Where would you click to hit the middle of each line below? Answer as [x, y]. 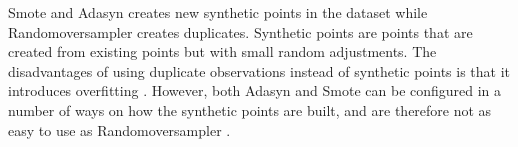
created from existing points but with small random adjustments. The [222, 51]
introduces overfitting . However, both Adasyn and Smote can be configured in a [255, 90]
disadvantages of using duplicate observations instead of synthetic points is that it [259, 70]
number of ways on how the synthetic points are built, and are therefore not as [250, 109]
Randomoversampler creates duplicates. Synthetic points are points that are [240, 31]
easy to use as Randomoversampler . [119, 129]
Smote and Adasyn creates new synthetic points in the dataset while [218, 12]
